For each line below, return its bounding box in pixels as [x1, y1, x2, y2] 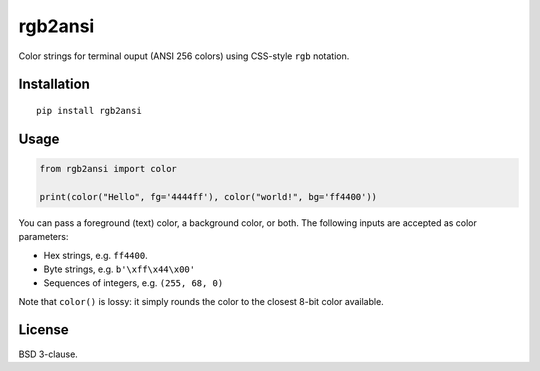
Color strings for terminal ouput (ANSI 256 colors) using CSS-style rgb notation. [18, 50, 350, 62]
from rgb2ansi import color [39, 163, 177, 174]
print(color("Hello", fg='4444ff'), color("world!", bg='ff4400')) [39, 191, 378, 202]
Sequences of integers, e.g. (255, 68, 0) [43, 277, 224, 289]
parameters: [18, 231, 69, 243]
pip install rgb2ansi [36, 105, 142, 116]
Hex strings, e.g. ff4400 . [43, 249, 149, 261]
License [18, 321, 69, 339]
